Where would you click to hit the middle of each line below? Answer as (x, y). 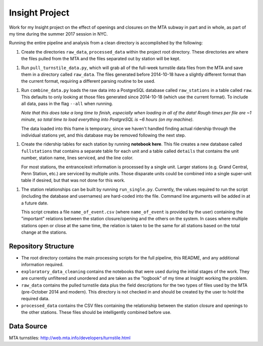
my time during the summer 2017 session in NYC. (58, 34)
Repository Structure (42, 246)
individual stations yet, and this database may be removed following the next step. (103, 135)
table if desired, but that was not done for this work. (73, 181)
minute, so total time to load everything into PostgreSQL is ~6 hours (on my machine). (107, 120)
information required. (42, 265)
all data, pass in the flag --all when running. (67, 104)
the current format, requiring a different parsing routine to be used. (88, 81)
